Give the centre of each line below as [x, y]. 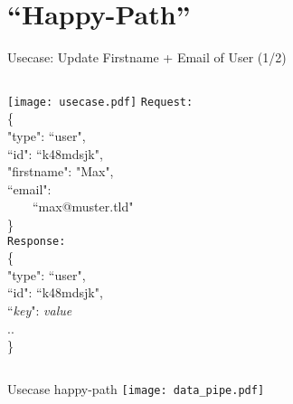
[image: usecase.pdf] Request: [100, 102]
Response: [37, 241]
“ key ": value [40, 310]
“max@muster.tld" [83, 207]
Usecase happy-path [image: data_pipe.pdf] [136, 388]
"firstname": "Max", [61, 171]
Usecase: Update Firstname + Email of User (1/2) [147, 57]
